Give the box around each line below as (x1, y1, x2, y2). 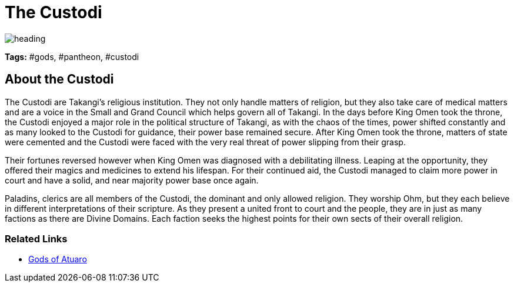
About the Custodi (5, 72, 114, 87)
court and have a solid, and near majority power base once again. (5, 175, 259, 185)
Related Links (5, 232, 68, 245)
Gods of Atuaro (28, 254, 87, 265)
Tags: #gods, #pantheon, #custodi (5, 51, 139, 62)
